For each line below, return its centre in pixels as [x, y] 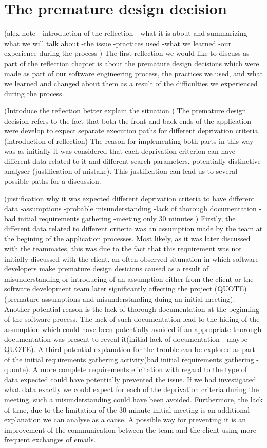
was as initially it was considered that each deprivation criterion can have [120, 151]
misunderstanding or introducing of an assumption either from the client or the [129, 278]
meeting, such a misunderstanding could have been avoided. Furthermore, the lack [133, 399]
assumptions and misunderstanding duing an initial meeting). [138, 298]
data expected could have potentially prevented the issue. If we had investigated [130, 379]
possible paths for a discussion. [53, 181]
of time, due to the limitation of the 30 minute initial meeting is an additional [127, 409]
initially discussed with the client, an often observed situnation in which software [131, 258]
